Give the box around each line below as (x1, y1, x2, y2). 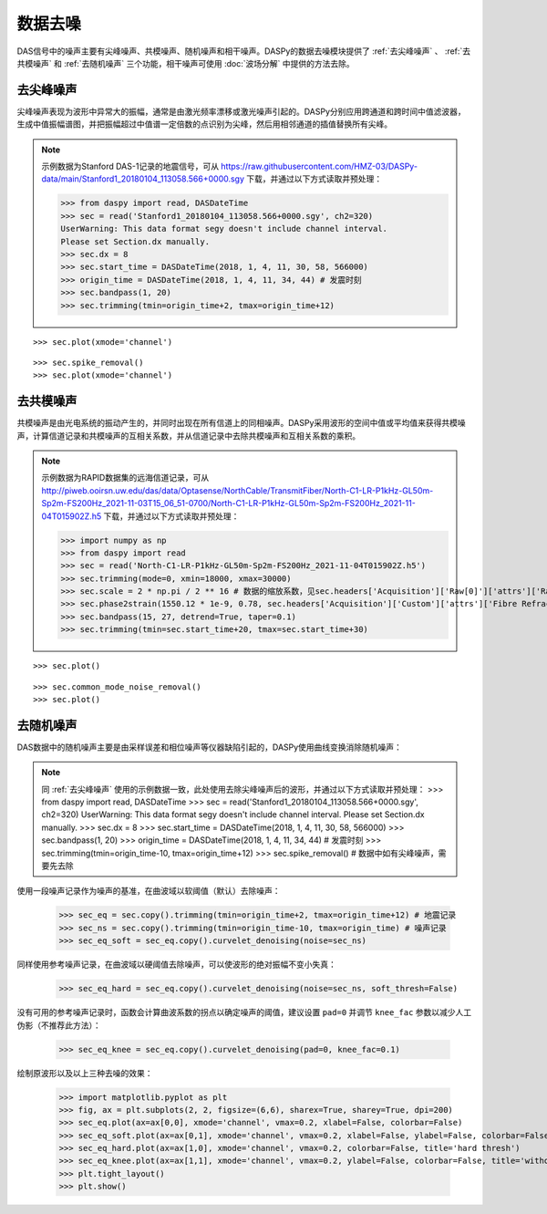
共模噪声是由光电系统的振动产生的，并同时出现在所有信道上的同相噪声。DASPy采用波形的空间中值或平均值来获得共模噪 (16, 418, 467, 429)
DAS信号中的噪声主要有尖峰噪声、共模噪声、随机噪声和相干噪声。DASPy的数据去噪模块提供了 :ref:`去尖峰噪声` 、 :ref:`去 (16, 46, 471, 57)
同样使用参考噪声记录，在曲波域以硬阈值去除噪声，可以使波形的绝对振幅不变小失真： (16, 959, 336, 970)
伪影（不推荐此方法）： (16, 1020, 101, 1031)
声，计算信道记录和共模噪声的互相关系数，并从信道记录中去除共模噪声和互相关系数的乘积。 (16, 430, 360, 441)
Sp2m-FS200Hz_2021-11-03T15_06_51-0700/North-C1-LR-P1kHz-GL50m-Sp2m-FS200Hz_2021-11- (41, 498, 417, 509)
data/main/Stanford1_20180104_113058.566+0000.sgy (41, 173, 245, 184)
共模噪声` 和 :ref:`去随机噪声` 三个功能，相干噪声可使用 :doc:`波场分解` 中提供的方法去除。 (16, 57, 355, 68)
